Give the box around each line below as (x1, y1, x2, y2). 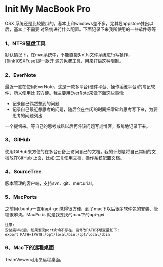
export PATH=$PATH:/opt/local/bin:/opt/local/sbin (5, 232, 110, 237)
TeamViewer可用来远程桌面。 (5, 256, 64, 262)
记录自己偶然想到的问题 (12, 100, 60, 106)
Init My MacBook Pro (5, 3, 91, 15)
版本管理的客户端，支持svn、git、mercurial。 (5, 180, 96, 186)
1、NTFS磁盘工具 (5, 40, 46, 47)
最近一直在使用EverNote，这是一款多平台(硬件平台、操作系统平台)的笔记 (5, 83, 151, 89)
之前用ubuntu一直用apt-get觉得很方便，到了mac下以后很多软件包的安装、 (5, 206, 154, 212)
